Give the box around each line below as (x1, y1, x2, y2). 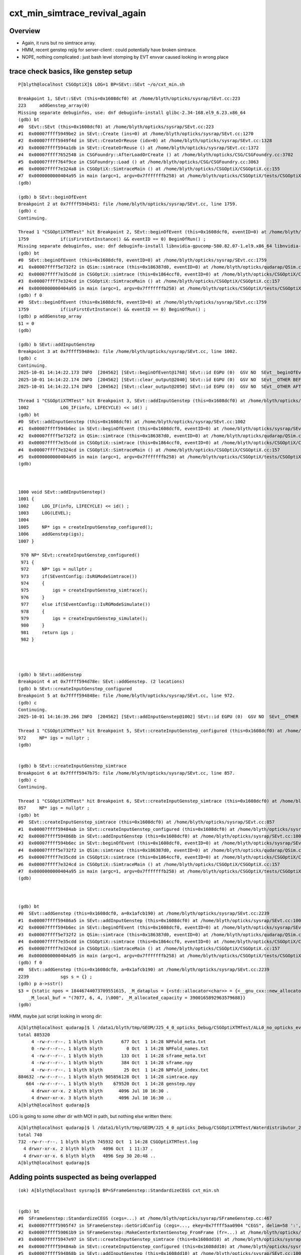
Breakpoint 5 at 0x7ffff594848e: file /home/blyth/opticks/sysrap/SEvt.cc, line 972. (18, 693, 235, 699)
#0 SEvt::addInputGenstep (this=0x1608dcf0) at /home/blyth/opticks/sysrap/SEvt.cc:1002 (18, 419, 246, 424)
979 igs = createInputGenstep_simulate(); (21, 615, 148, 621)
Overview (9, 27, 41, 35)
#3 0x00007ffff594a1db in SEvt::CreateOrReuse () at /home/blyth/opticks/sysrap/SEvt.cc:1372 (18, 145, 259, 151)
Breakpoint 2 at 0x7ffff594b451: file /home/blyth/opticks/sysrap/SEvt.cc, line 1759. (18, 201, 238, 207)
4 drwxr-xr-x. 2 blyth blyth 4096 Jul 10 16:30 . (31, 1088, 169, 1094)
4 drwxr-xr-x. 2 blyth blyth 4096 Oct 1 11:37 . (23, 1146, 153, 1152)
